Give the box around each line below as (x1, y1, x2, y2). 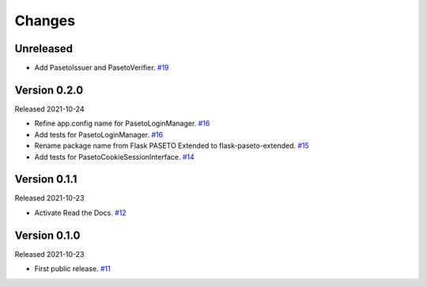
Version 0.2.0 (14, 83, 84, 96)
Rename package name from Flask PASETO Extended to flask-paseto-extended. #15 (34, 141, 310, 150)
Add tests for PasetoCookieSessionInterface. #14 (34, 152, 195, 161)
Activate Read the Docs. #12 (34, 208, 127, 217)
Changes (14, 12, 75, 29)
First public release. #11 (34, 264, 111, 274)
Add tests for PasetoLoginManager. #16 (34, 130, 164, 139)
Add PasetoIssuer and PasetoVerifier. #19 (34, 63, 169, 73)
